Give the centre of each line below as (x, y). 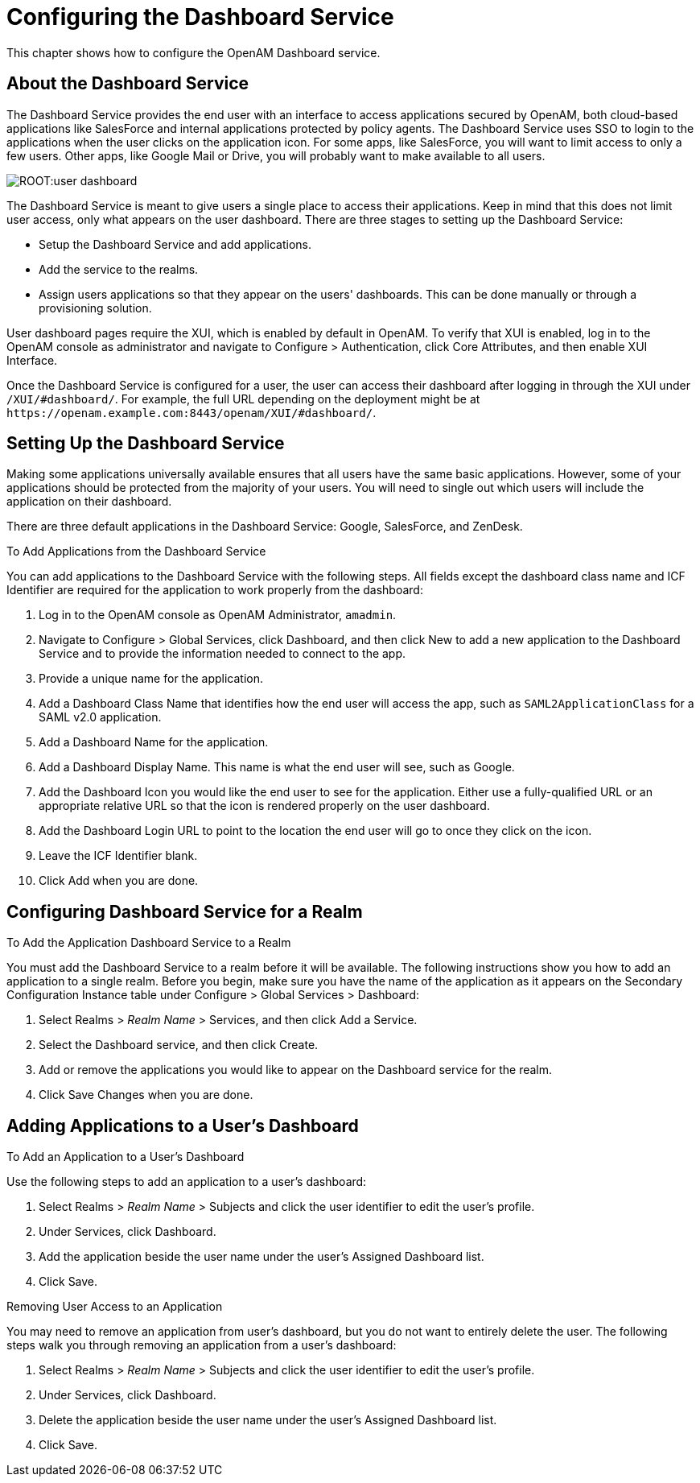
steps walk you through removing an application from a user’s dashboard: (202, 1345)
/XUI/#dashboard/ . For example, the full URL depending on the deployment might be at (243, 399)
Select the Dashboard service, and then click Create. (179, 1045)
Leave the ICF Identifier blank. (118, 856)
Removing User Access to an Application (115, 1307)
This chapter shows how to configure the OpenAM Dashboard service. (194, 52)
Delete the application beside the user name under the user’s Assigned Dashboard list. (268, 1420)
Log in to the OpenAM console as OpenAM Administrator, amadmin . (218, 615)
